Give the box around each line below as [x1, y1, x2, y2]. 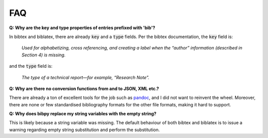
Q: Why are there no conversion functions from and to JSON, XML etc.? [9, 86, 159, 92]
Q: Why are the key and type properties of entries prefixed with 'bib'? [9, 25, 155, 31]
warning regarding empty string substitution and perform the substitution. [9, 127, 160, 133]
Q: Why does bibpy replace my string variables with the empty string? [9, 111, 156, 117]
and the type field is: [9, 63, 53, 69]
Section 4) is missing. [21, 52, 66, 58]
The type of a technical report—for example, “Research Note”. [21, 74, 150, 80]
